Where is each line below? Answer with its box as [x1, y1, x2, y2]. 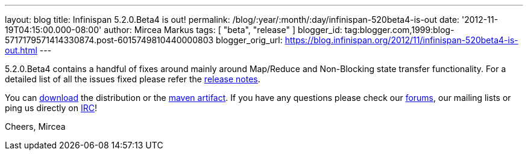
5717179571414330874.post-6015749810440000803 [5, 35, 214, 45]
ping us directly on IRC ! [5, 103, 98, 113]
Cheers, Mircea [5, 121, 66, 132]
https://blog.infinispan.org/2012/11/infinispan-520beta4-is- [284, 35, 518, 45]
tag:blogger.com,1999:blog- [344, 25, 454, 35]
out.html [5, 45, 37, 55]
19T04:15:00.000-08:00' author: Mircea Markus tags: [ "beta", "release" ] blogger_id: [5, 25, 342, 35]
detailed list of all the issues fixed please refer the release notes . [5, 74, 260, 84]
